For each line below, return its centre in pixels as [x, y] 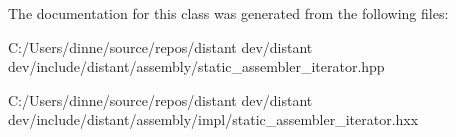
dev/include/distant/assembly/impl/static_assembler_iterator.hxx [213, 119]
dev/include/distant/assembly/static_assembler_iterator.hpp [196, 66]
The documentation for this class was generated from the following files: [228, 13]
